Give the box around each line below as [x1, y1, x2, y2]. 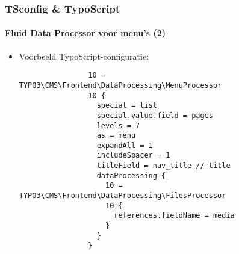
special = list [96, 101, 157, 110]
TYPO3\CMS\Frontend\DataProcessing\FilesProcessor [19, 191, 226, 200]
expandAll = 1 [96, 141, 153, 150]
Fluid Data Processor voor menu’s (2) [5, 26, 166, 39]
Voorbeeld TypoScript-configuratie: [19, 49, 149, 62]
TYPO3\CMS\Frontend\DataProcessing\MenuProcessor [19, 81, 222, 90]
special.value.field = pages [96, 111, 213, 120]
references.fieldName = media [114, 211, 235, 220]
